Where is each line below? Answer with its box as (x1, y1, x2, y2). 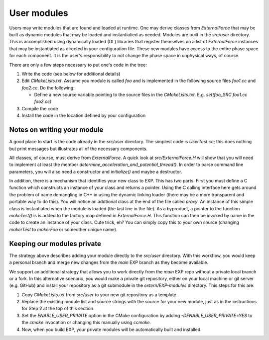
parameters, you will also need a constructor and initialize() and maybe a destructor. (9, 169, 182, 174)
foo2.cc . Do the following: (21, 85, 75, 90)
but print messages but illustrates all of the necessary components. (9, 146, 148, 152)
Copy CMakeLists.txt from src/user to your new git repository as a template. (21, 291, 178, 298)
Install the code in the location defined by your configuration (21, 112, 146, 119)
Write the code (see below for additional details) (21, 71, 121, 77)
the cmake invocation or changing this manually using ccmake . (21, 320, 151, 326)
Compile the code (21, 105, 58, 111)
